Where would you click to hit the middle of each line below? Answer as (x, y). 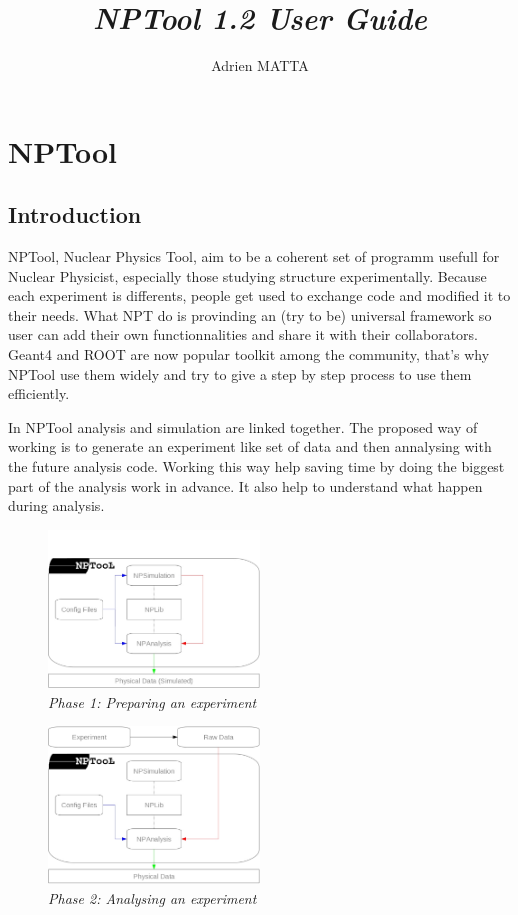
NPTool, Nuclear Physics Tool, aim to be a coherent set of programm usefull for (254, 256)
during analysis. (56, 505)
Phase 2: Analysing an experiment (152, 897)
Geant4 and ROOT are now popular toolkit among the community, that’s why (249, 354)
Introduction (75, 214)
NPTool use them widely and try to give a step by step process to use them (240, 373)
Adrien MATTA (260, 65)
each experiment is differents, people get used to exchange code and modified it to (259, 295)
